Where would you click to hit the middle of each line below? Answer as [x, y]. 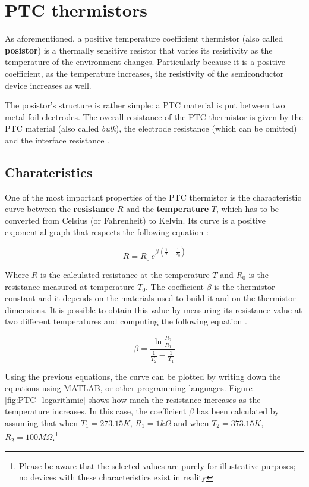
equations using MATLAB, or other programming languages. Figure [129, 388]
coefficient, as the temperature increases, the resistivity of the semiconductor [144, 73]
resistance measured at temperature [70, 286]
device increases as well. [48, 85]
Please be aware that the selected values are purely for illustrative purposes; [157, 465]
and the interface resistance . [57, 140]
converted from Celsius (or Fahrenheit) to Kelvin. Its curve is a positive [135, 220]
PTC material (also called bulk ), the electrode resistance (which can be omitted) [151, 128]
